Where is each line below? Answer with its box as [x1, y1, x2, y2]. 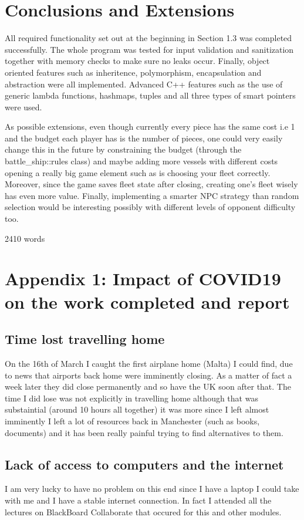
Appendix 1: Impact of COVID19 [5, 266, 281, 291]
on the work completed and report [5, 289, 290, 313]
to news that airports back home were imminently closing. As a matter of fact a [5, 369, 292, 381]
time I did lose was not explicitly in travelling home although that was [5, 391, 258, 404]
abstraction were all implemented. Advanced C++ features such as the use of [5, 77, 283, 90]
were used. [5, 100, 42, 113]
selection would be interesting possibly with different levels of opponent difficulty [5, 201, 296, 213]
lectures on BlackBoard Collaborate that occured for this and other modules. [5, 505, 282, 518]
